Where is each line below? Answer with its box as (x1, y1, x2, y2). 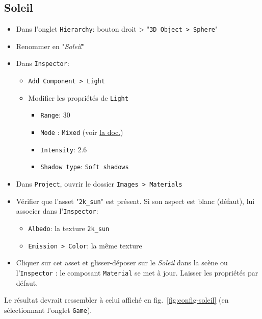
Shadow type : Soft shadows (40, 161, 129, 172)
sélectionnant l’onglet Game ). (4, 304, 92, 315)
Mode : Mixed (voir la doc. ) (40, 127, 123, 138)
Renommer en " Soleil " (16, 40, 84, 51)
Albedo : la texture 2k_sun (28, 223, 110, 234)
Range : (40, 109, 61, 120)
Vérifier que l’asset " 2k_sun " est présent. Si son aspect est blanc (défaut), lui (16, 195, 255, 206)
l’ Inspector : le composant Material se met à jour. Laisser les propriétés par (16, 267, 258, 278)
